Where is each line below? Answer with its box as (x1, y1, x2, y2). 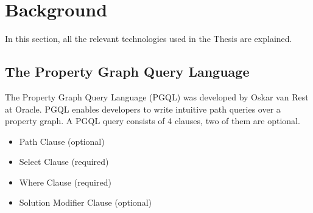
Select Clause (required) (19, 155, 109, 168)
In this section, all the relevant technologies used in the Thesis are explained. (5, 32, 292, 45)
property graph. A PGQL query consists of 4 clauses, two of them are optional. (5, 114, 300, 127)
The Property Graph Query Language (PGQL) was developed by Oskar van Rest (5, 90, 309, 103)
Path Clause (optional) (19, 134, 105, 147)
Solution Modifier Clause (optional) (19, 196, 152, 209)
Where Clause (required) (19, 175, 111, 188)
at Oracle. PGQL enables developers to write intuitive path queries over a (5, 102, 281, 115)
